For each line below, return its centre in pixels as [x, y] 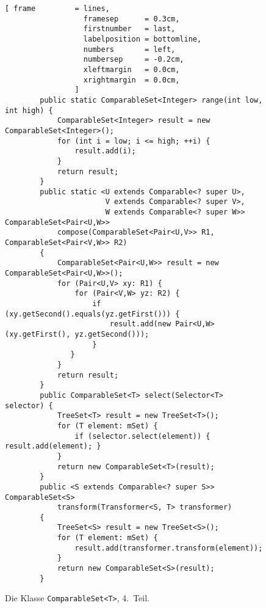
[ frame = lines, [57, 9]
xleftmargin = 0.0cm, [131, 69]
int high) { [29, 110]
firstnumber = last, [129, 29]
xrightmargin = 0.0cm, [131, 80]
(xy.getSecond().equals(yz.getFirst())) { [92, 314]
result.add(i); [105, 151]
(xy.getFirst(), [38, 334]
